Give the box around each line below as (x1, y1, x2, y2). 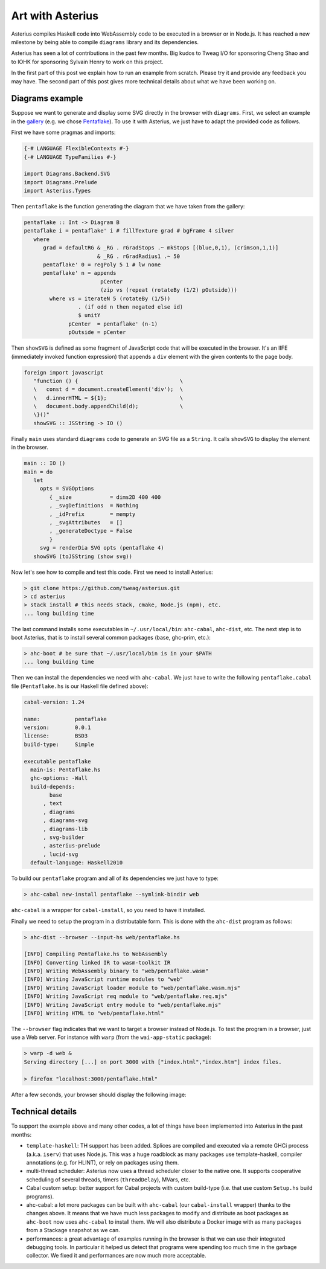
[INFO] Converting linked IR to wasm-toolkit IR (24, 959, 171, 966)
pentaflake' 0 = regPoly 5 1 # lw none (43, 262, 161, 268)
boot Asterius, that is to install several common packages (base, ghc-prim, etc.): (11, 634, 211, 641)
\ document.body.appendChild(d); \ (33, 403, 184, 410)
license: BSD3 (24, 733, 88, 739)
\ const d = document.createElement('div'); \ (33, 386, 184, 393)
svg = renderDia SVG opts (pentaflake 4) (39, 544, 164, 551)
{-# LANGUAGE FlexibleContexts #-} (24, 145, 129, 152)
